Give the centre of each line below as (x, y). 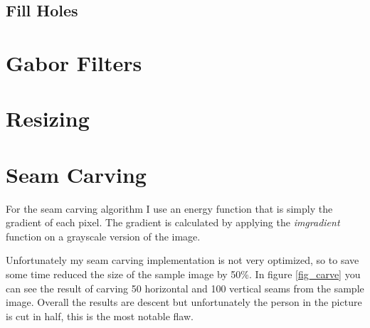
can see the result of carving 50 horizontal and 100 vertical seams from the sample (185, 288)
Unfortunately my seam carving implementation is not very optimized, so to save (183, 260)
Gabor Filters (74, 62)
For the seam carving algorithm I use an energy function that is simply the (169, 208)
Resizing (48, 118)
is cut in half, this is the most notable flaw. (100, 316)
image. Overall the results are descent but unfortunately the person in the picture (184, 302)
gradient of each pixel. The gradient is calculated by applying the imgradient (173, 222)
